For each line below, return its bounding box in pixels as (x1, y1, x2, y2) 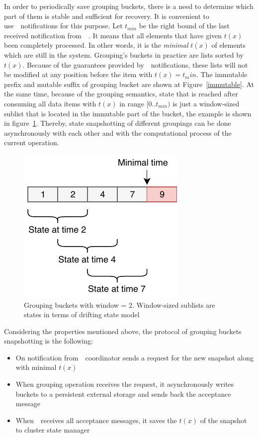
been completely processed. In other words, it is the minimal (4, 40, 188, 50)
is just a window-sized (172, 98, 240, 108)
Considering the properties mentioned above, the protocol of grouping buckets (4, 326, 242, 336)
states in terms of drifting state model (24, 309, 140, 320)
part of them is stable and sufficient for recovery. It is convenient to (4, 10, 210, 21)
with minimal (15, 362, 57, 372)
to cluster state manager (15, 425, 90, 435)
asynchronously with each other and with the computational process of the (4, 127, 232, 138)
